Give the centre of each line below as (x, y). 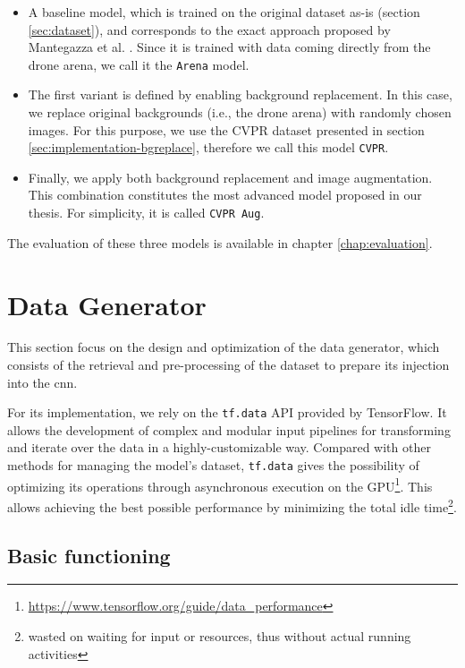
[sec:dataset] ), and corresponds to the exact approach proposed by (209, 29)
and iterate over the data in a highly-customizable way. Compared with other (219, 447)
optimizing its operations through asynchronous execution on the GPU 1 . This (220, 484)
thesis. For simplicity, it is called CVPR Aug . (146, 213)
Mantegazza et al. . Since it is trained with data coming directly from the (229, 47)
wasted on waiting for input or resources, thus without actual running (220, 636)
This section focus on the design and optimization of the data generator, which (224, 347)
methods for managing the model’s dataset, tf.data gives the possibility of (213, 465)
